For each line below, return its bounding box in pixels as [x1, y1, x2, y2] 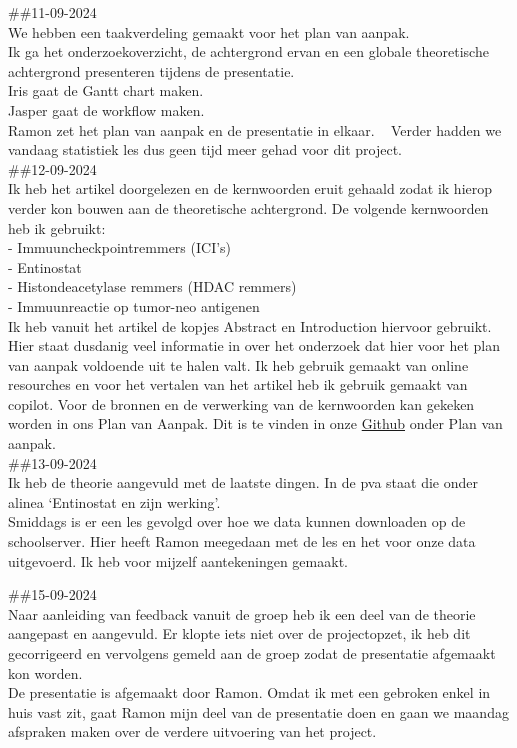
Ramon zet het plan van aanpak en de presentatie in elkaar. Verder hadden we [8, 119, 502, 140]
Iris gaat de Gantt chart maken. [8, 80, 204, 101]
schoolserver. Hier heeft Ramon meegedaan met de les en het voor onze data [8, 531, 476, 552]
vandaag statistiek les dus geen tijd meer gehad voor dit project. [8, 139, 402, 160]
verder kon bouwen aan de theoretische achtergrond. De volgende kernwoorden [8, 197, 489, 218]
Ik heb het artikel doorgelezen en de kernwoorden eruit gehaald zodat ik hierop [8, 178, 493, 199]
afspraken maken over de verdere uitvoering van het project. [8, 721, 377, 742]
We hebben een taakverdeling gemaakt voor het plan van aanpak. [8, 21, 410, 42]
